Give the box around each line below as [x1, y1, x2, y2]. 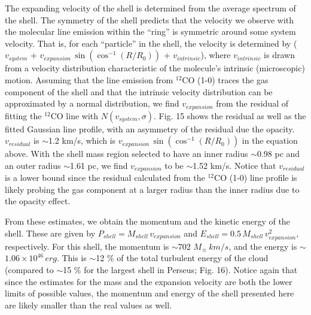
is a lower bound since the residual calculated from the [5, 171, 205, 184]
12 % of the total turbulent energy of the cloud [96, 252, 269, 264]
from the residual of [216, 97, 289, 110]
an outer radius [5, 159, 61, 171]
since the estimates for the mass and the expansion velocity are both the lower [5, 275, 292, 287]
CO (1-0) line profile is [214, 171, 297, 184]
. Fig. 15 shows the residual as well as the [154, 109, 306, 122]
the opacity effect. [5, 195, 71, 207]
